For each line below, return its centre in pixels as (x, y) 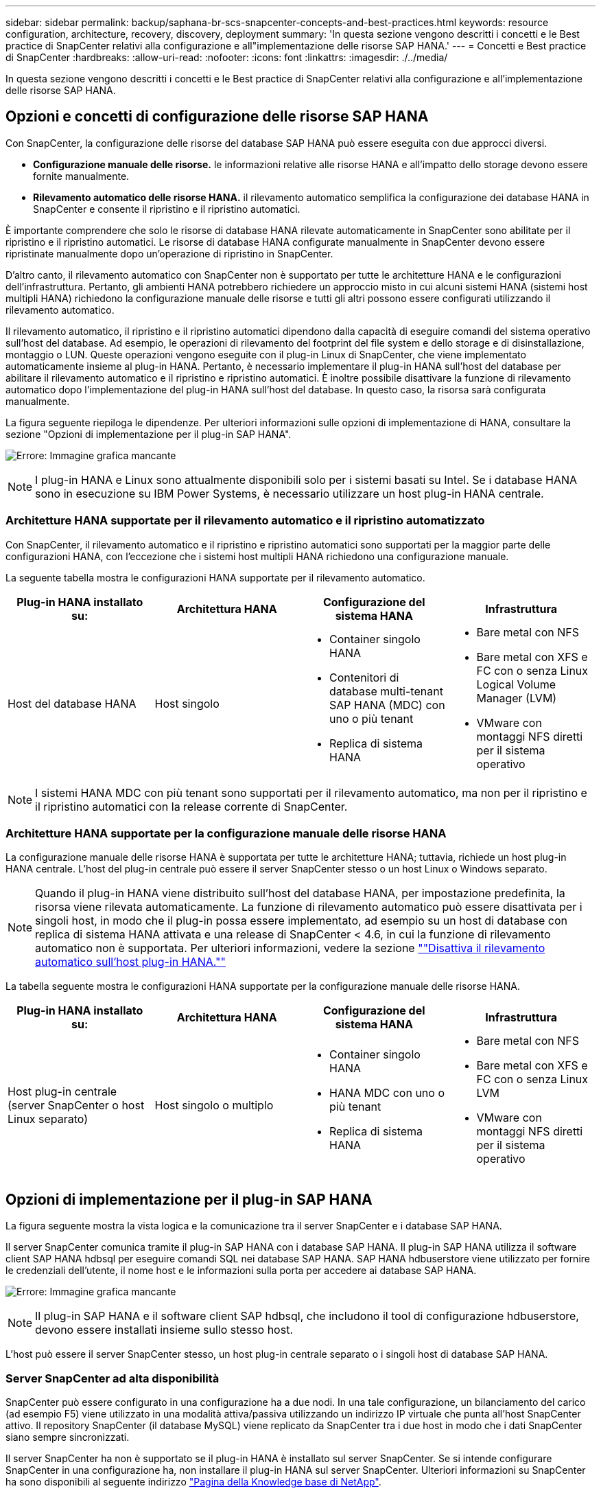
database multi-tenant (386, 691)
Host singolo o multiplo (214, 1106)
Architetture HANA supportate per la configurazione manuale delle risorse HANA (226, 833)
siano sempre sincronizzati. (68, 1437)
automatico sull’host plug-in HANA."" (130, 962)
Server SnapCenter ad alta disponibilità (113, 1378)
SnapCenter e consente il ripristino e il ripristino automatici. (167, 209)
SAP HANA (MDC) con (387, 705)
